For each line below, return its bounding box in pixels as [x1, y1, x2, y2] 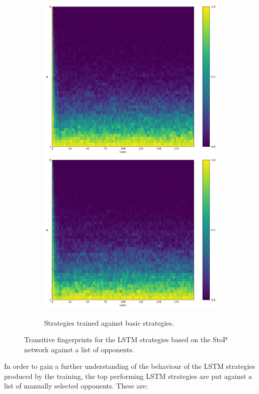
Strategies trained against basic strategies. [44, 317, 174, 328]
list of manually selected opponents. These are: [4, 380, 148, 391]
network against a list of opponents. [24, 344, 134, 354]
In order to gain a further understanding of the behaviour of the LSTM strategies [4, 361, 255, 371]
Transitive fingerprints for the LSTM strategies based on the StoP [24, 334, 228, 345]
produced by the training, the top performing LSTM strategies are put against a [4, 370, 252, 381]
